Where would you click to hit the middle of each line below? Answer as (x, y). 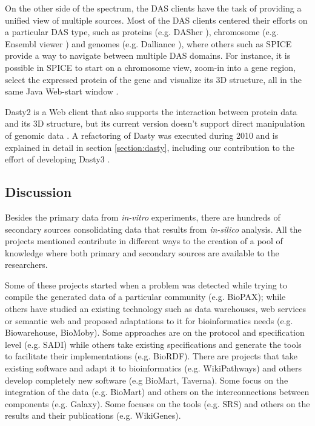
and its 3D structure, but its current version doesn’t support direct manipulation (155, 123)
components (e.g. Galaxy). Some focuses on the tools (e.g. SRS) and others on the (157, 403)
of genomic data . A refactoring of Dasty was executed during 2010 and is (142, 135)
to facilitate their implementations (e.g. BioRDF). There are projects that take (151, 356)
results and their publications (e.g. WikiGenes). (93, 415)
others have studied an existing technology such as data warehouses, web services (155, 309)
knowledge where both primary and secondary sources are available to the (142, 252)
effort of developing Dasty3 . (58, 159)
